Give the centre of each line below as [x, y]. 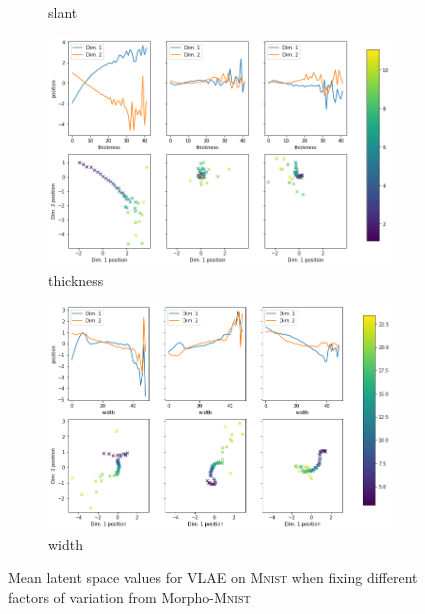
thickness [76, 279]
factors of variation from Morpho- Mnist [129, 597]
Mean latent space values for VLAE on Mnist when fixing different [213, 577]
